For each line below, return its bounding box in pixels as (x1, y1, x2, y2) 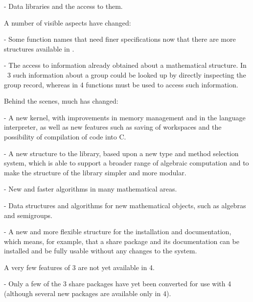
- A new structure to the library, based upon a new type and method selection (4, 148, 239, 158)
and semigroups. (4, 210, 52, 220)
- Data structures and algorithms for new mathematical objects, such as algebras (4, 200, 246, 210)
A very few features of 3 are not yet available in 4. (4, 262, 155, 272)
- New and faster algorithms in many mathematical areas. (4, 184, 177, 194)
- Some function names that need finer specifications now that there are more (4, 34, 236, 44)
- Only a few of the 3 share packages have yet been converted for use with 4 (4, 278, 231, 289)
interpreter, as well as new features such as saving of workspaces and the (4, 122, 222, 132)
